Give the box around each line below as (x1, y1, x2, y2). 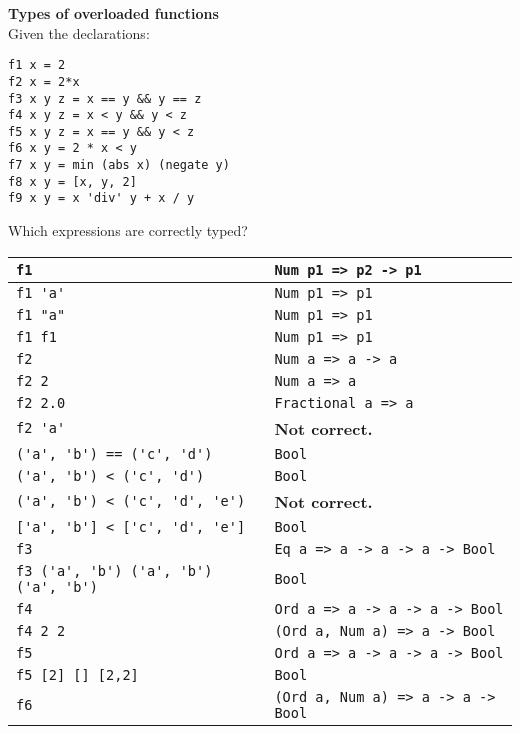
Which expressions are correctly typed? (8, 220, 248, 241)
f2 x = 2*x (8, 74, 80, 89)
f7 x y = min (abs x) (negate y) (8, 158, 230, 173)
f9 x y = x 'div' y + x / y (8, 191, 195, 206)
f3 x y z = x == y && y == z (8, 91, 202, 106)
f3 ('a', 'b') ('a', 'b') (16, 562, 213, 579)
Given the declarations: (8, 22, 150, 43)
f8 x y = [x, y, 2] (8, 174, 137, 189)
